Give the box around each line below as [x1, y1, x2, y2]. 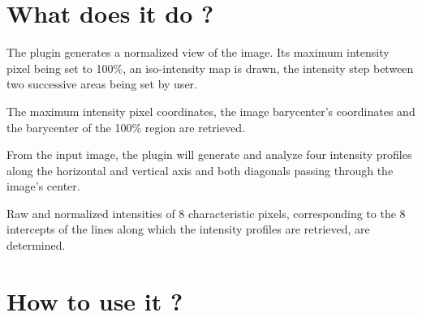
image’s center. [6, 178, 80, 195]
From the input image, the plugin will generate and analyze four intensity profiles [6, 146, 412, 163]
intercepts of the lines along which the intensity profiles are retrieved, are [6, 221, 370, 238]
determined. [6, 237, 66, 254]
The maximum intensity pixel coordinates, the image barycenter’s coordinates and [6, 102, 416, 119]
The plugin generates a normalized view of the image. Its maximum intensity [6, 44, 390, 61]
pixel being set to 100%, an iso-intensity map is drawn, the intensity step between [6, 59, 414, 76]
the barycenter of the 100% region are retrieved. [6, 118, 245, 135]
